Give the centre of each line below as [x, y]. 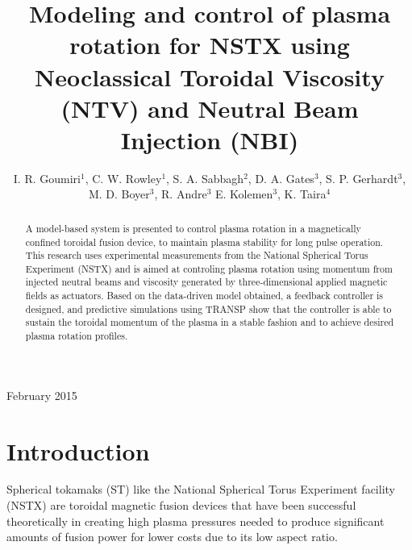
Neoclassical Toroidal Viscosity [210, 76]
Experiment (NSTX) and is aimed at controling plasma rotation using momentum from [209, 268]
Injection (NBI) [210, 139]
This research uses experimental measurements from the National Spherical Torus [197, 255]
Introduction [78, 450]
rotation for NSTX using [210, 45]
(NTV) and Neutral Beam [210, 108]
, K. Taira [302, 194]
